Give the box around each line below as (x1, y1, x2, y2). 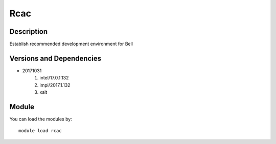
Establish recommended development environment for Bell (9, 41, 133, 47)
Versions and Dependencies (9, 54, 102, 63)
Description (9, 27, 48, 36)
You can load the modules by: (9, 116, 73, 122)
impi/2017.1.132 (39, 82, 71, 88)
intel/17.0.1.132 (39, 75, 69, 81)
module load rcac (18, 128, 62, 134)
